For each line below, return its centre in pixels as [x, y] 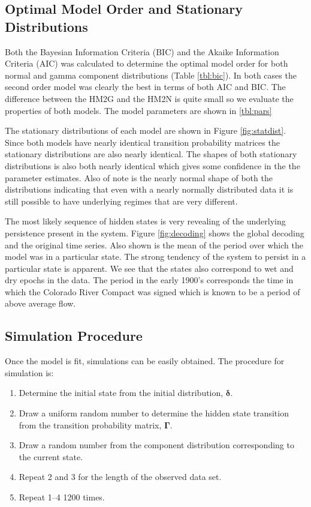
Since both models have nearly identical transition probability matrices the [142, 142]
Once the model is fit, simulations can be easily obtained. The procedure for [145, 361]
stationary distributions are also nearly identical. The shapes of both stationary [151, 154]
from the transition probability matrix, [90, 424]
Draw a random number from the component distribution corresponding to [156, 445]
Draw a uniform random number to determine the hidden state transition [154, 413]
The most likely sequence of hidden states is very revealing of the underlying [145, 221]
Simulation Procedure [74, 336]
